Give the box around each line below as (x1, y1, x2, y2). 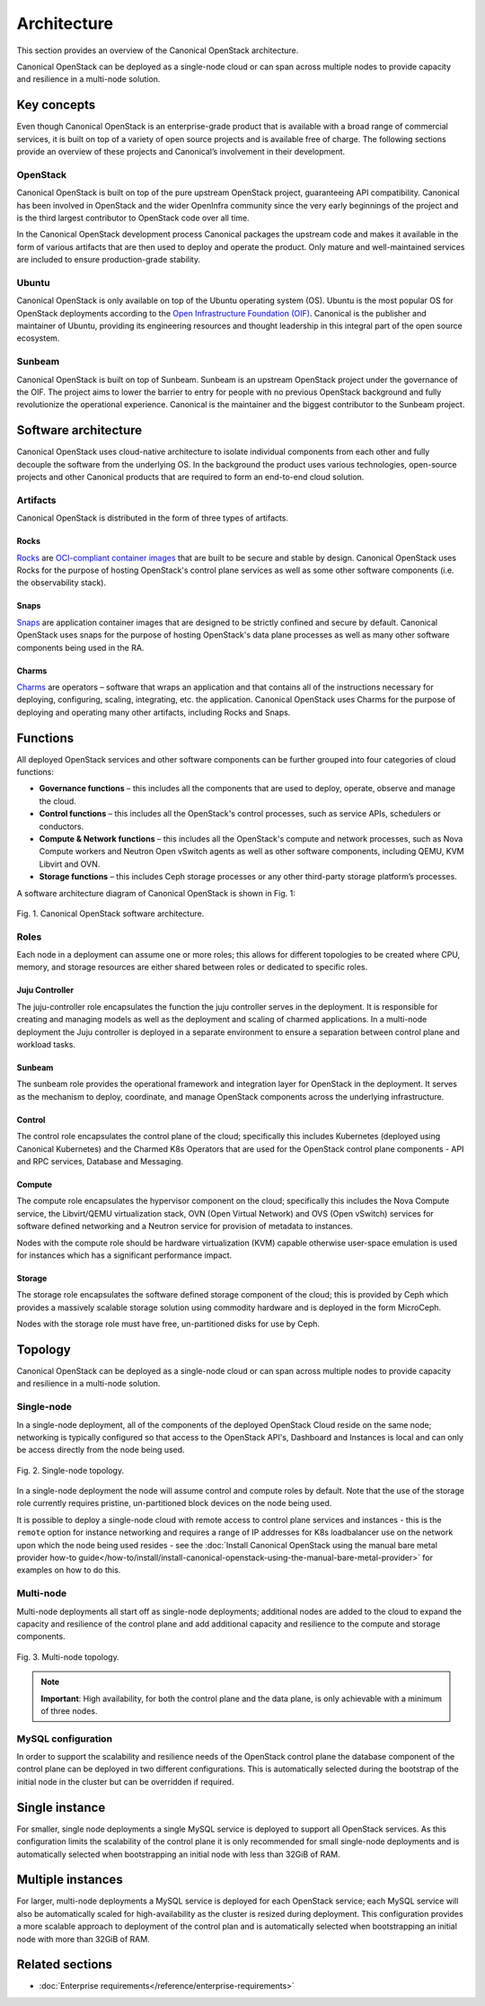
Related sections (16, 1957, 112, 1973)
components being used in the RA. (16, 642, 145, 653)
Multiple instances (16, 1872, 123, 1887)
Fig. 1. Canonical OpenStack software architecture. (16, 908, 205, 919)
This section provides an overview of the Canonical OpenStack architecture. (16, 45, 299, 56)
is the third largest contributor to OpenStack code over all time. (16, 212, 251, 223)
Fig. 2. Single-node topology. (16, 1465, 125, 1476)
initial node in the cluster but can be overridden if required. (16, 1776, 234, 1787)
